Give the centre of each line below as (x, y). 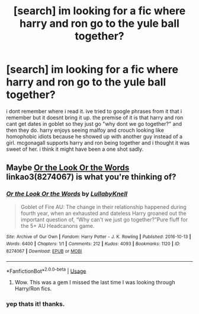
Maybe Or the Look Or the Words (68, 168)
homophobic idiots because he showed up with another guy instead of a (94, 136)
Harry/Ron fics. (33, 288)
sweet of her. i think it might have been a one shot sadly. (75, 149)
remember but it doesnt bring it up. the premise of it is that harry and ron (95, 118)
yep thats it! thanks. (36, 304)
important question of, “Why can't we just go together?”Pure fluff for (104, 219)
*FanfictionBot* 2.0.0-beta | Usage (46, 270)
